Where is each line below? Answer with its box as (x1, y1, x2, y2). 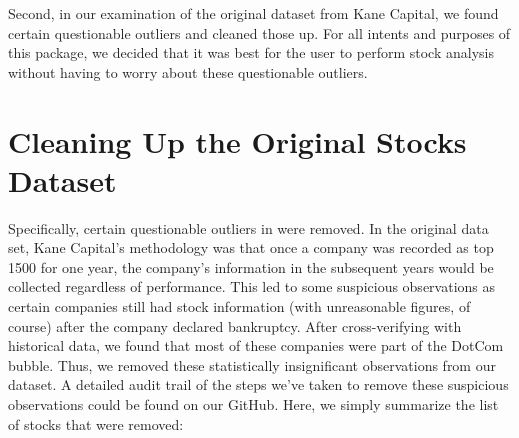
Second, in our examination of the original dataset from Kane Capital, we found (8, 3, 499, 23)
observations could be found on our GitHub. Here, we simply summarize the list (8, 394, 499, 415)
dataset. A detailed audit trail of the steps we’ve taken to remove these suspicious (8, 374, 509, 395)
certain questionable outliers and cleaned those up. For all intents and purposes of (8, 22, 511, 43)
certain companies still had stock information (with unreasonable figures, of (8, 296, 471, 317)
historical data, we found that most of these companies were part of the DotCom (8, 335, 504, 356)
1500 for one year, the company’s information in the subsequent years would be (8, 256, 494, 277)
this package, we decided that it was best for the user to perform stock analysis (8, 42, 494, 63)
